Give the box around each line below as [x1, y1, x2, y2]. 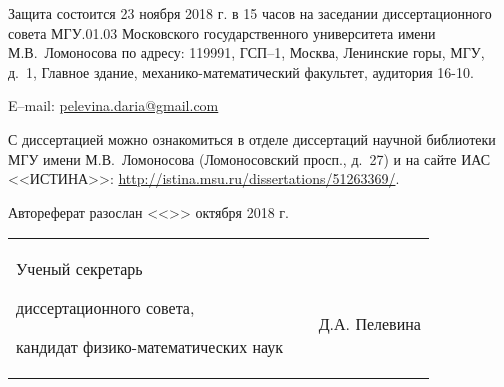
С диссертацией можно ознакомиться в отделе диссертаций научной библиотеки [8, 128, 496, 149]
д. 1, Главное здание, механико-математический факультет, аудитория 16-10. [8, 61, 474, 82]
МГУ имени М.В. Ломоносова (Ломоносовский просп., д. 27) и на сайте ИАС [8, 148, 491, 169]
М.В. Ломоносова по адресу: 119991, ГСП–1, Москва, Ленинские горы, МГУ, [8, 42, 485, 63]
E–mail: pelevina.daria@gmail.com [8, 95, 219, 116]
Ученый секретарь [16, 257, 143, 281]
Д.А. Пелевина [318, 312, 421, 336]
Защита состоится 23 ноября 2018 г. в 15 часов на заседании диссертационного [8, 3, 492, 23]
